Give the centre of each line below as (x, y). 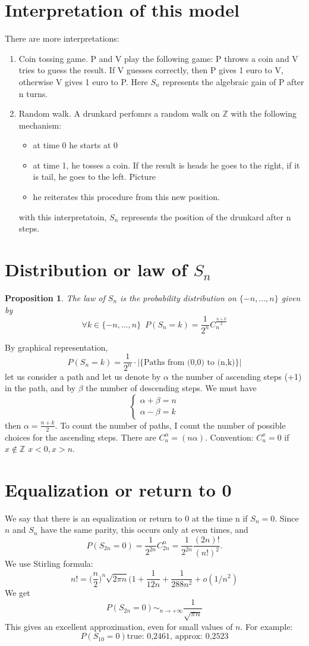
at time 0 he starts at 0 (75, 145)
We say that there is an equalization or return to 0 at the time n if (126, 518)
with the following (264, 113)
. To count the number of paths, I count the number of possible (170, 425)
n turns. (33, 93)
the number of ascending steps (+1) (237, 376)
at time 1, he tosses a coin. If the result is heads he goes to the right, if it (166, 165)
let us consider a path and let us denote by (83, 376)
